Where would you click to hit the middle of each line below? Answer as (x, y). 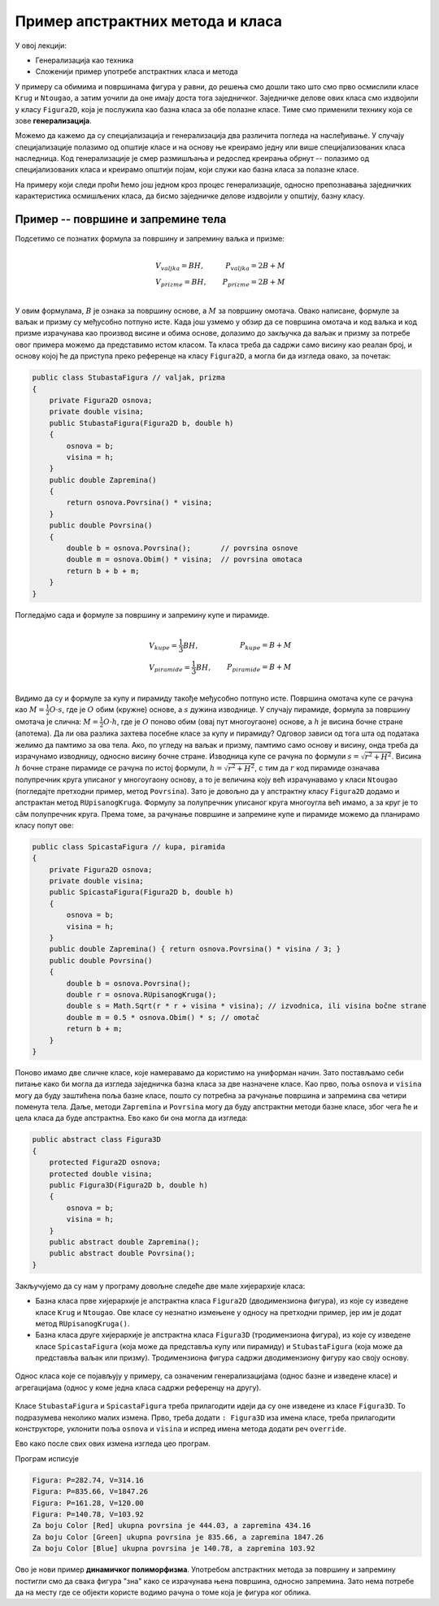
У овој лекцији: (41, 46)
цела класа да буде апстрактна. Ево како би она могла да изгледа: (131, 1118)
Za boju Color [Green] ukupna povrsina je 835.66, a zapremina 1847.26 (178, 1537)
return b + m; (94, 1029)
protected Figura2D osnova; (105, 1163)
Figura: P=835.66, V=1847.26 (90, 1492)
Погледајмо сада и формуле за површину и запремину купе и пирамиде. (142, 614)
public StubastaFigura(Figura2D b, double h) (141, 423)
